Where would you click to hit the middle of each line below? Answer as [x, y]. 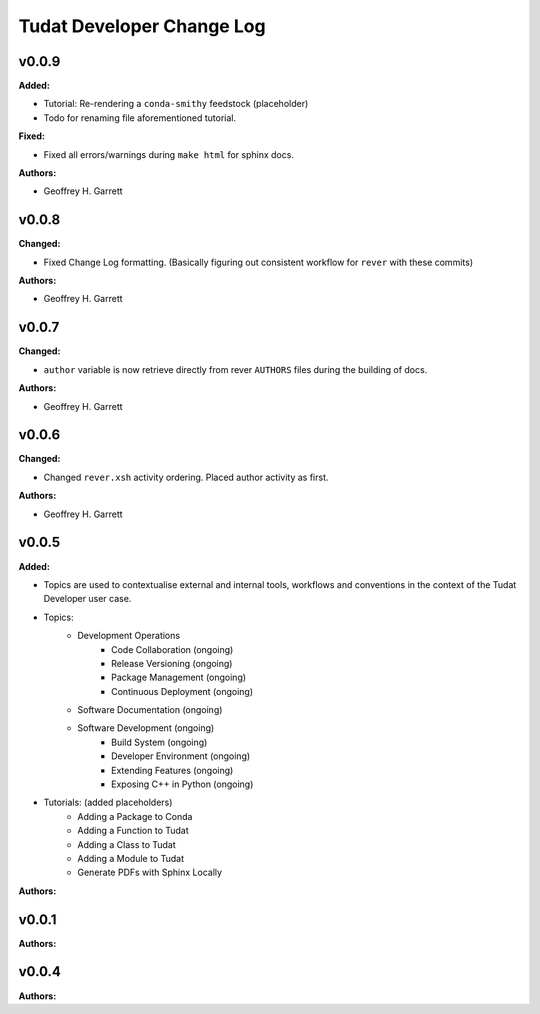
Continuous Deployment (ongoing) [182, 691]
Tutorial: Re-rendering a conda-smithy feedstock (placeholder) [176, 104]
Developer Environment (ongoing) [181, 756]
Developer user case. [87, 599]
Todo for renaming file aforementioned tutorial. [140, 117]
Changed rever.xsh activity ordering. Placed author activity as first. [186, 477]
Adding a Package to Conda [135, 816]
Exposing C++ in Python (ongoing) [182, 784]
